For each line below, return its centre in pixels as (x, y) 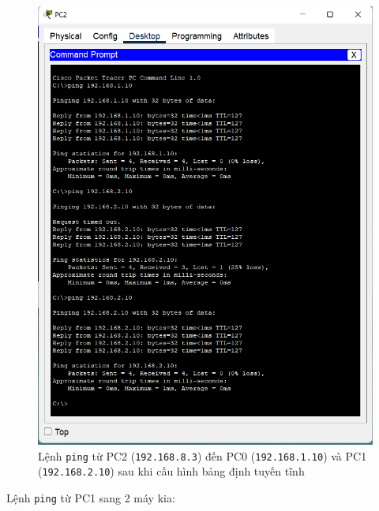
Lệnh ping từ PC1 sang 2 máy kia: (91, 498)
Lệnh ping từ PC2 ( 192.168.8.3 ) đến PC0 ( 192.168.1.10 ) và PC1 (203, 455)
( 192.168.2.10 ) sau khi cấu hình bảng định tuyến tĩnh (171, 471)
